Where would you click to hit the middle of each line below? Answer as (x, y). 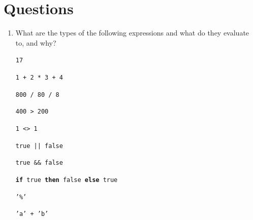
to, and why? (36, 42)
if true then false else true (67, 180)
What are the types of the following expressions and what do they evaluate (132, 33)
